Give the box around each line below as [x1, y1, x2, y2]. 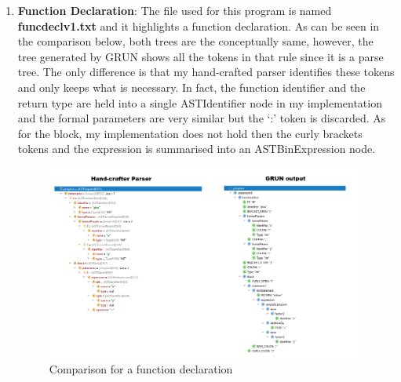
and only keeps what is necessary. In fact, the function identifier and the [17, 78, 366, 95]
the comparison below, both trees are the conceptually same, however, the [17, 33, 374, 49]
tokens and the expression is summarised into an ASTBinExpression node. [17, 140, 376, 157]
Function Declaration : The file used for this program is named [17, 2, 332, 18]
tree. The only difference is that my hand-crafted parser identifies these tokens [17, 64, 395, 80]
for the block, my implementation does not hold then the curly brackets [17, 125, 363, 141]
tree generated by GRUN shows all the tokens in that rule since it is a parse [17, 48, 384, 64]
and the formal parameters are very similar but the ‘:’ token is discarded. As [17, 110, 386, 126]
